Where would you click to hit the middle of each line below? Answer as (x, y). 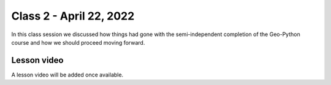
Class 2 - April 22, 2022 (73, 16)
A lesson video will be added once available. (67, 75)
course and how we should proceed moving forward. (78, 42)
